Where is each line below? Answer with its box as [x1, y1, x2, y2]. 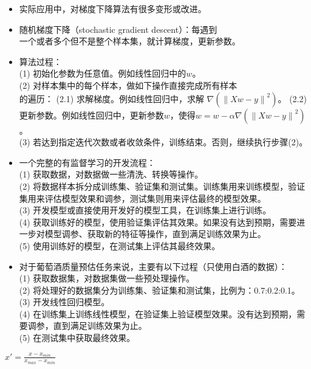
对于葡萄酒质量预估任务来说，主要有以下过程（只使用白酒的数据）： [19, 260, 287, 272]
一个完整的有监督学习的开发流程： [19, 156, 155, 168]
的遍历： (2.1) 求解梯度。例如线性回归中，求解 [19, 92, 204, 105]
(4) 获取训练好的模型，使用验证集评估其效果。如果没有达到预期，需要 [19, 215, 297, 228]
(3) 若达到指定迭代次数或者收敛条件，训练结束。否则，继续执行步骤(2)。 [19, 136, 308, 148]
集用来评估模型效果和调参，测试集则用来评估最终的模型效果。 [19, 191, 266, 204]
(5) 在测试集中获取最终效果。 [19, 331, 135, 344]
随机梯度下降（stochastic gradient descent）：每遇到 [19, 22, 217, 35]
